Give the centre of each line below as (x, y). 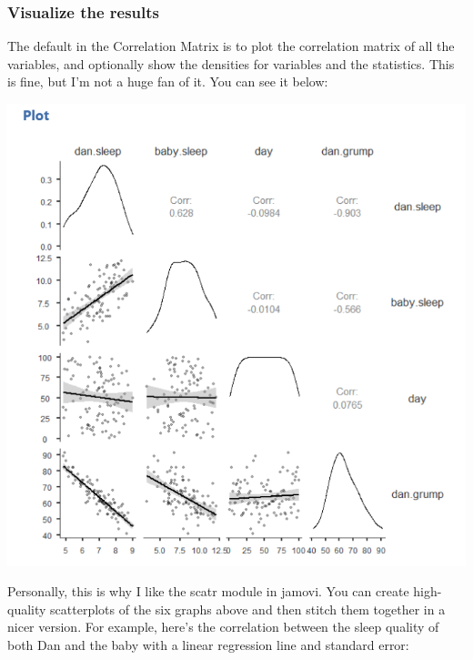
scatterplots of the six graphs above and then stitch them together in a (248, 609)
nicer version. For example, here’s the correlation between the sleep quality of (223, 627)
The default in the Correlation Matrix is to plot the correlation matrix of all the (231, 46)
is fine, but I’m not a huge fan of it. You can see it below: (168, 81)
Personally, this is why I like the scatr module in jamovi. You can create (208, 591)
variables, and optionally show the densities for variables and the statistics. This (231, 63)
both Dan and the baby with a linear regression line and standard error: (208, 645)
